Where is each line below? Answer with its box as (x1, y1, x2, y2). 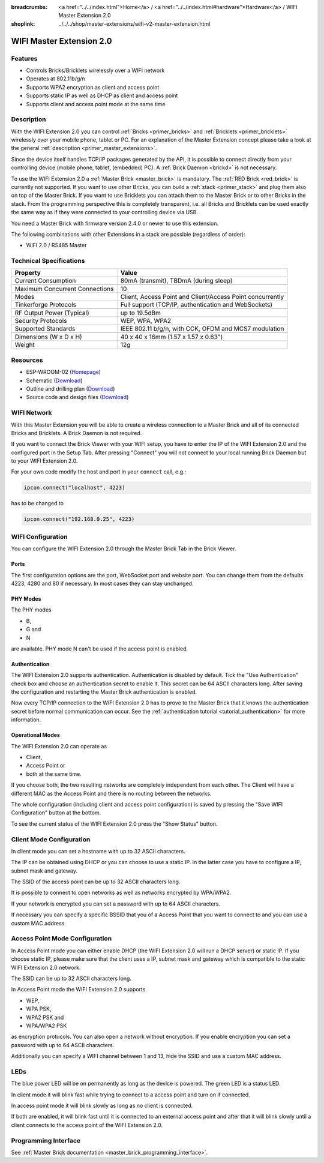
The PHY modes (11, 606, 52, 613)
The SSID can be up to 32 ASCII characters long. (11, 975, 132, 982)
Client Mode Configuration (11, 835, 91, 843)
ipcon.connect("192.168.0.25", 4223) (23, 516, 135, 523)
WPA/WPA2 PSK (26, 1022, 67, 1029)
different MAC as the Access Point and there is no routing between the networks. (11, 790, 212, 797)
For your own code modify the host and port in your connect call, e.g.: (11, 468, 187, 475)
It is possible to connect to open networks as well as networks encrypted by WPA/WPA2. (11, 889, 232, 897)
